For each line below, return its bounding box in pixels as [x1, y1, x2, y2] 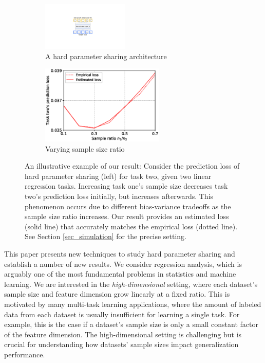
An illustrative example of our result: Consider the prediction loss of [25, 160, 240, 171]
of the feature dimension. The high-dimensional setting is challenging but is [4, 329, 242, 339]
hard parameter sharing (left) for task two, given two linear [25, 170, 212, 181]
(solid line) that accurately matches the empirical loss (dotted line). [25, 221, 238, 231]
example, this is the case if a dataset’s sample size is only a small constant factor [4, 319, 258, 330]
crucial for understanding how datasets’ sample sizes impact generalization [4, 339, 239, 350]
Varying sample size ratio [45, 143, 125, 154]
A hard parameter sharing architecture [45, 50, 167, 61]
